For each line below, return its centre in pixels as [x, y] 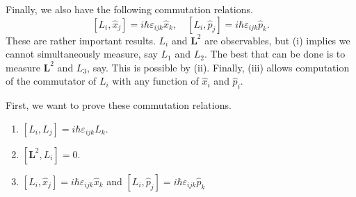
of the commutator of [51, 81]
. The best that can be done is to [275, 54]
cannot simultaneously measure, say [82, 54]
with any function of [155, 81]
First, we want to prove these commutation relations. [119, 105]
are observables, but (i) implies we [277, 40]
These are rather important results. [81, 40]
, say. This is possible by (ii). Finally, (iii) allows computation [218, 67]
